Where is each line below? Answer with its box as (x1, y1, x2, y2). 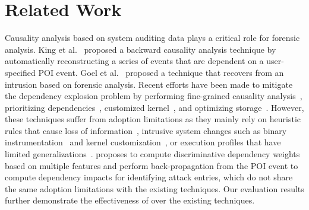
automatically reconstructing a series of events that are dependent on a (5, 55, 264, 67)
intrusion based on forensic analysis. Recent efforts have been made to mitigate (5, 78, 293, 90)
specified (5, 66, 36, 78)
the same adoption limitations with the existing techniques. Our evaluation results (5, 182, 304, 195)
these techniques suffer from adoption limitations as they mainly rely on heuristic (5, 113, 301, 125)
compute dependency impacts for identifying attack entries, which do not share (5, 171, 293, 183)
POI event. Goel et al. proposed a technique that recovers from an (38, 66, 284, 78)
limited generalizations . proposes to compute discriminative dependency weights (5, 148, 300, 160)
